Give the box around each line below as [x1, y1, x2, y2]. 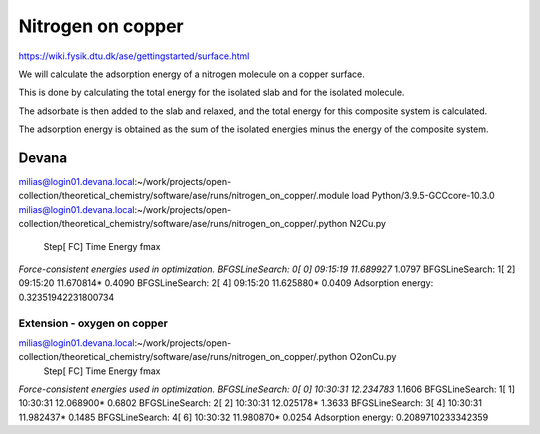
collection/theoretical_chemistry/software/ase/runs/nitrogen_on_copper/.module [18, 190, 350, 202]
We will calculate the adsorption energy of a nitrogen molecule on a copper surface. [18, 68, 365, 80]
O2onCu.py [349, 351, 397, 363]
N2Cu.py [349, 218, 387, 230]
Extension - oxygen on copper [18, 316, 169, 330]
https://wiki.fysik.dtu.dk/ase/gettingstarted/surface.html [18, 50, 250, 62]
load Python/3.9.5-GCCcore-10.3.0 [351, 190, 495, 202]
